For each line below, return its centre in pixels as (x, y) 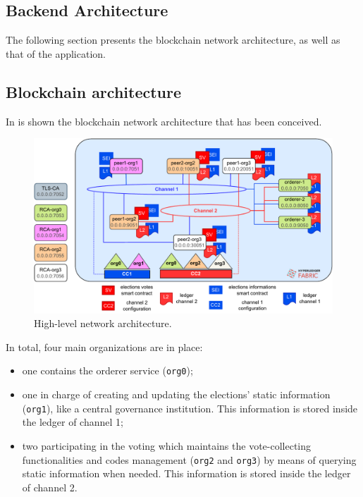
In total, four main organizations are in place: (104, 346)
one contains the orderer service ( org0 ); (107, 370)
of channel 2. (50, 487)
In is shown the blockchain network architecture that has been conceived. (164, 121)
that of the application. (56, 53)
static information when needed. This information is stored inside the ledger (186, 473)
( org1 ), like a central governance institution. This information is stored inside (190, 408)
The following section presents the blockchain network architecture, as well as (173, 40)
